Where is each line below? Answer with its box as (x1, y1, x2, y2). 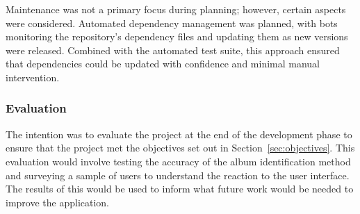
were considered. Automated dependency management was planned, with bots (6, 15, 338, 30)
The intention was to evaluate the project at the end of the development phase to (6, 126, 352, 141)
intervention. (6, 69, 60, 84)
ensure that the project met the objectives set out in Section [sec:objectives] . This (6, 140, 355, 155)
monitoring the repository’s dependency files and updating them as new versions (6, 29, 348, 44)
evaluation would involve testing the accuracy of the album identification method (6, 154, 351, 168)
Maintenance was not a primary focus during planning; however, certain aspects (6, 2, 346, 16)
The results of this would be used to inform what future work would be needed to (6, 181, 354, 196)
